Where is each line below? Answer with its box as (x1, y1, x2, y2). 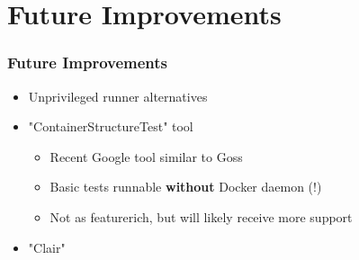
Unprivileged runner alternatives (28, 86, 208, 105)
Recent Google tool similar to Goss (49, 147, 243, 166)
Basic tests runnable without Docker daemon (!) (49, 177, 322, 196)
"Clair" (28, 238, 66, 256)
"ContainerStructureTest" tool (28, 117, 193, 136)
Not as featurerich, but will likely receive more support (49, 207, 353, 226)
